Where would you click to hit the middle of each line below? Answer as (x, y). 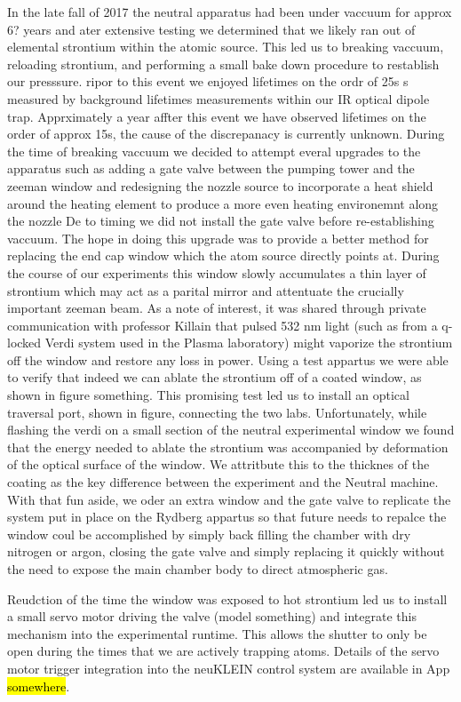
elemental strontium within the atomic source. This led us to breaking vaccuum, (226, 47)
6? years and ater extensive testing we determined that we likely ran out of (211, 29)
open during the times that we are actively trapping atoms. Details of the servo (223, 651)
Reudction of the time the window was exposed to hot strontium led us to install (227, 598)
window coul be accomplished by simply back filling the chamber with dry (209, 534)
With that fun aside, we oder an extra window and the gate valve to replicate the (229, 499)
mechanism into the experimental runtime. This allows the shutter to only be (217, 633)
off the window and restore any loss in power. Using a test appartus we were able (228, 359)
